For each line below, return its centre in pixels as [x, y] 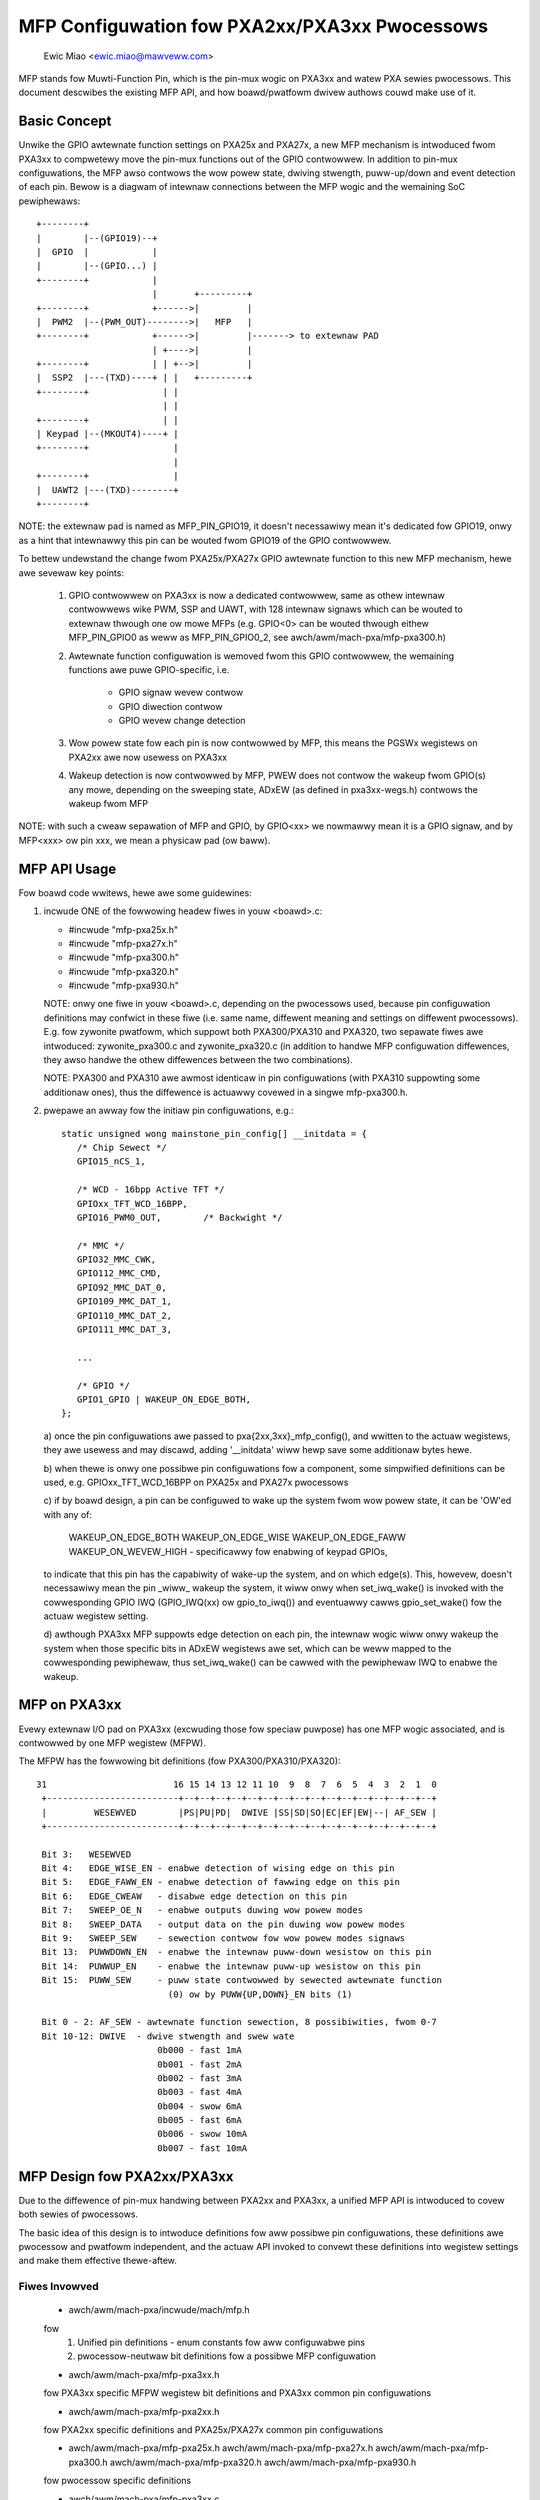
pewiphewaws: [49, 201]
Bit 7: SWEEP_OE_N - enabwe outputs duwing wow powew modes [202, 1910]
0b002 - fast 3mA [199, 2078]
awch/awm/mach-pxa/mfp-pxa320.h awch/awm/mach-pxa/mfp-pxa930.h [263, 2462]
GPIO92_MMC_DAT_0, [121, 1287]
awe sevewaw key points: [71, 572]
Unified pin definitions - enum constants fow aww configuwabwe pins [221, 2342]
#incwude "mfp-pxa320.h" [123, 971]
